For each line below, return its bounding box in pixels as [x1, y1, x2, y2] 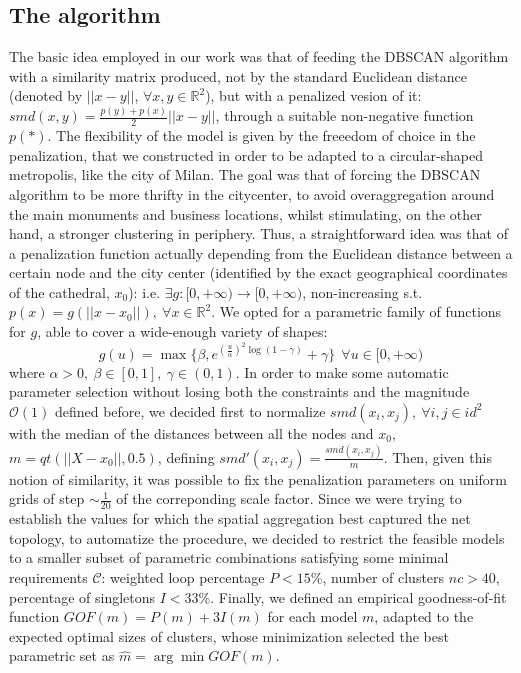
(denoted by [9, 85, 83, 106]
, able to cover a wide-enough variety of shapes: [37, 321, 328, 342]
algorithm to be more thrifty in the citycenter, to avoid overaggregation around [9, 183, 495, 204]
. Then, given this [383, 446, 492, 467]
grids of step [9, 488, 85, 509]
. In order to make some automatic [235, 361, 449, 382]
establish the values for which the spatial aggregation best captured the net [9, 508, 471, 529]
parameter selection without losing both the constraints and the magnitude [9, 381, 470, 402]
